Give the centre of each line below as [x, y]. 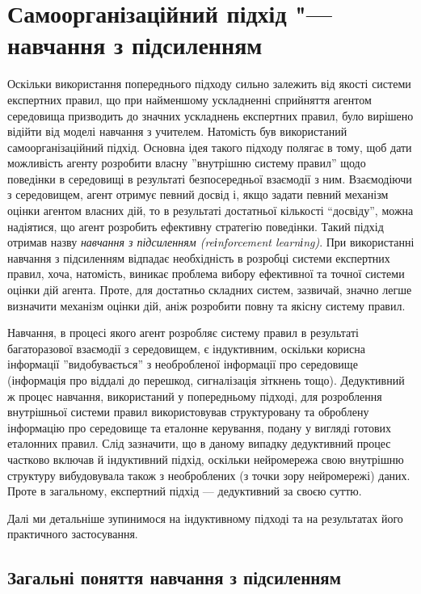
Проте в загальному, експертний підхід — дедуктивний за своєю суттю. [185, 491]
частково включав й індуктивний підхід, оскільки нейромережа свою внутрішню [206, 459]
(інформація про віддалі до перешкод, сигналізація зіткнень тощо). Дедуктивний [206, 380]
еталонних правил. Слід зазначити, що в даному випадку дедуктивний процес [199, 443]
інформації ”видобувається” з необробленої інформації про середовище [183, 364]
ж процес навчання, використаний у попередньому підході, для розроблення [195, 396]
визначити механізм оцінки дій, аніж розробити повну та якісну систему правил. [206, 305]
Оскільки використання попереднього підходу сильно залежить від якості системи [209, 84]
